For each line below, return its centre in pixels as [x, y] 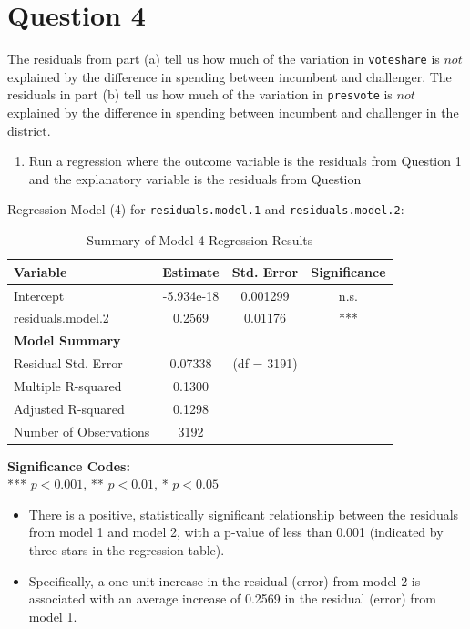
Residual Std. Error [68, 363]
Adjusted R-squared [69, 408]
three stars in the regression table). [127, 550]
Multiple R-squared [68, 385]
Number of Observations [82, 431]
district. [29, 130]
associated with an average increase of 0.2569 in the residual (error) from [232, 598]
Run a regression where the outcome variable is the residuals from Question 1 [245, 161]
